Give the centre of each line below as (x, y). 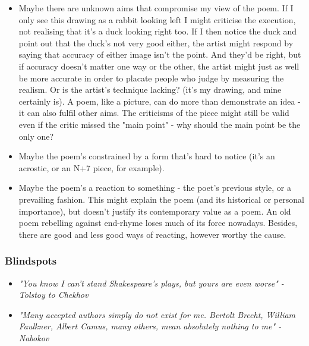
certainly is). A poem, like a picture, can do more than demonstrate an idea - (160, 101)
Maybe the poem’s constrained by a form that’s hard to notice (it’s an (147, 156)
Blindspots (31, 261)
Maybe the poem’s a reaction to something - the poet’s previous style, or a (155, 188)
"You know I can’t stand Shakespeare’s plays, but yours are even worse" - (151, 283)
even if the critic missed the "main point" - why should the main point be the (160, 124)
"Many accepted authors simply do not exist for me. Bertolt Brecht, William (157, 314)
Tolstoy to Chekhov (53, 295)
